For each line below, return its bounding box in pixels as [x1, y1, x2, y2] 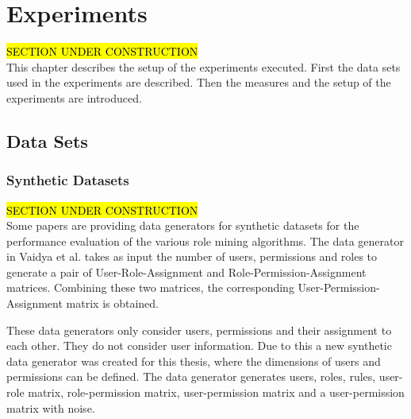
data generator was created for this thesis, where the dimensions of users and [6, 352, 381, 369]
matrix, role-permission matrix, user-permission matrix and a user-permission [28, 384, 405, 401]
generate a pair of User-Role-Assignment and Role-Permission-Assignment [6, 263, 367, 280]
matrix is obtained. [66, 295, 159, 312]
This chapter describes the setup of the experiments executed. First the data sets [6, 58, 401, 75]
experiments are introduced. [6, 89, 142, 106]
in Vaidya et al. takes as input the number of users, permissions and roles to [6, 248, 378, 265]
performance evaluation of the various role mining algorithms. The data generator [6, 232, 404, 249]
